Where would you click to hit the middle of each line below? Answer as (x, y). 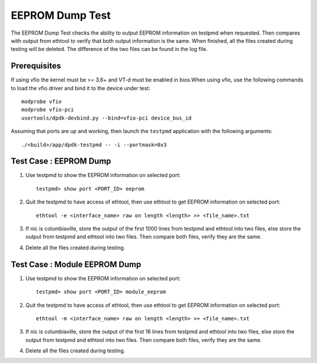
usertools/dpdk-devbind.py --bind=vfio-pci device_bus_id (107, 118)
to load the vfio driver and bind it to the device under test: (81, 88)
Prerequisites (36, 66)
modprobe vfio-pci (48, 110)
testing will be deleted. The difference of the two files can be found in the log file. (109, 49)
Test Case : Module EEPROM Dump (76, 264)
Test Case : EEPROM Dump (61, 161)
